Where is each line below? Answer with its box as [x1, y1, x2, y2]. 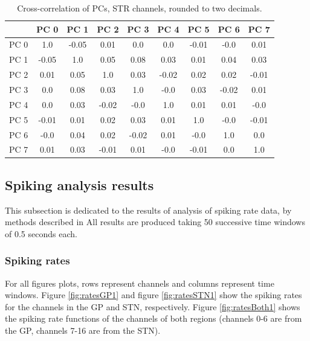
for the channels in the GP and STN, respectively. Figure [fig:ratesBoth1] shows [5, 300, 300, 313]
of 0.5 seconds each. [5, 227, 77, 240]
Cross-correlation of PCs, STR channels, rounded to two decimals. [17, 2, 262, 14]
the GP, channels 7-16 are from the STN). [5, 324, 161, 337]
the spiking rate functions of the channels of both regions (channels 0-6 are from [5, 312, 302, 325]
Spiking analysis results [5, 175, 154, 194]
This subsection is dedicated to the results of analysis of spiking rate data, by [5, 203, 292, 216]
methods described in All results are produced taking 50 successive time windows [5, 215, 305, 228]
